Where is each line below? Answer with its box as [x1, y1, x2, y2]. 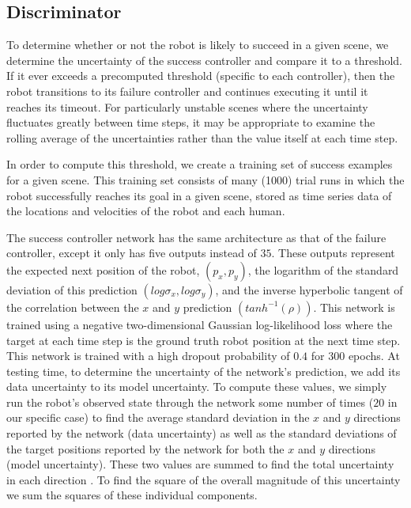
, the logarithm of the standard [247, 261, 399, 278]
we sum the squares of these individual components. [6, 487, 258, 503]
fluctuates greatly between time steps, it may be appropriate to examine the [6, 114, 375, 131]
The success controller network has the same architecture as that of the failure [6, 229, 386, 245]
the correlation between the [6, 298, 139, 315]
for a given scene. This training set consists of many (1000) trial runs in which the [6, 171, 405, 188]
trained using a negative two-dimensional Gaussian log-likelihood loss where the [6, 316, 393, 332]
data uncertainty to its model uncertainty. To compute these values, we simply [6, 378, 387, 395]
